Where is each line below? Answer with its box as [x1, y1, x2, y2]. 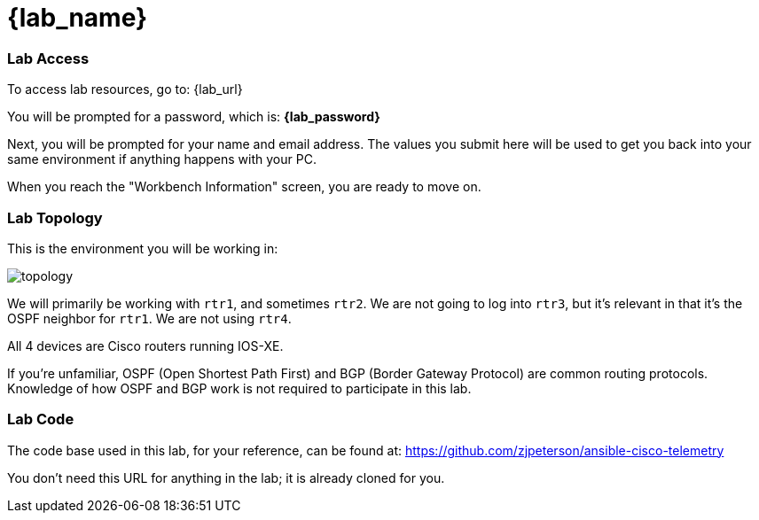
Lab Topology [7, 208, 103, 227]
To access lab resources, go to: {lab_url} [7, 81, 243, 97]
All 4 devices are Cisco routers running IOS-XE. [7, 338, 284, 353]
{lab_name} [7, 3, 148, 33]
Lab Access [7, 49, 90, 67]
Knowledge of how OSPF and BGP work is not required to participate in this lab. [7, 380, 472, 396]
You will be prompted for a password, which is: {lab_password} [7, 109, 380, 125]
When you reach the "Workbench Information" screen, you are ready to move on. [7, 179, 481, 195]
